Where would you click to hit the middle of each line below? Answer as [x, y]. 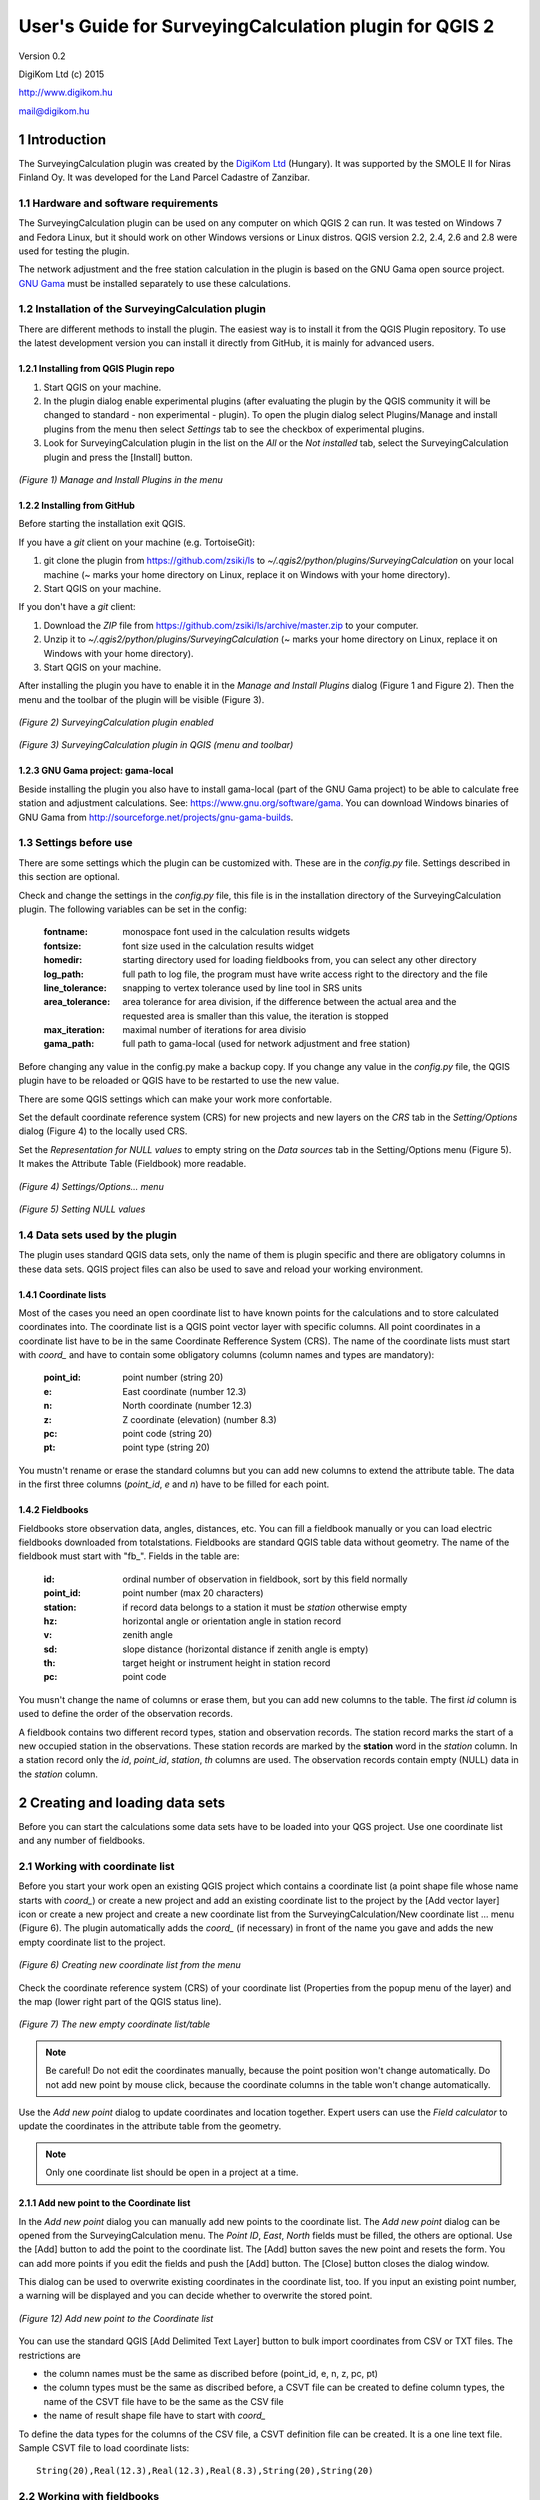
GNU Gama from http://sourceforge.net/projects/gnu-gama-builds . [156, 817]
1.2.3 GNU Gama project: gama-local [96, 771]
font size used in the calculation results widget [218, 946]
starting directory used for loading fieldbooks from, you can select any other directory [299, 960]
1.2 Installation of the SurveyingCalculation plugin [142, 309]
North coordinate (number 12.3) [187, 1406]
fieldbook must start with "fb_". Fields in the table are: [129, 1556]
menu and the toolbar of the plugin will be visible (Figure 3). [141, 699]
